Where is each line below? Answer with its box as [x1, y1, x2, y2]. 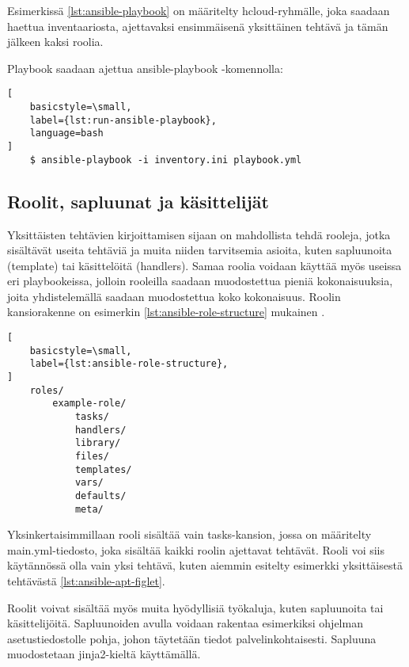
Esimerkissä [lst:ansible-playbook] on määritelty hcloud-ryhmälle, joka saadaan [7, 2, 390, 18]
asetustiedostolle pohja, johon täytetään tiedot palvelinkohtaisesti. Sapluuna [7, 630, 377, 646]
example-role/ [52, 398, 127, 410]
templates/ [74, 463, 132, 475]
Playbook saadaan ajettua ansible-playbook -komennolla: [7, 59, 283, 76]
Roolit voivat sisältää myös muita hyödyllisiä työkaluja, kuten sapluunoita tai [7, 599, 384, 616]
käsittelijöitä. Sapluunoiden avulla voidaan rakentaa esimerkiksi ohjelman [7, 615, 363, 631]
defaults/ [74, 490, 127, 501]
